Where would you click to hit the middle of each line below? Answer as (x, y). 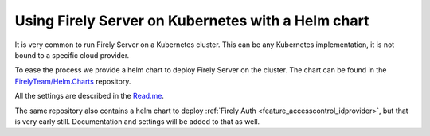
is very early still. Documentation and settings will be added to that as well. (137, 121)
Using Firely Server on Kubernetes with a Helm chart (192, 21)
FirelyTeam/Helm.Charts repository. (73, 81)
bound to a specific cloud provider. (72, 55)
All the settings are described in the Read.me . (90, 96)
